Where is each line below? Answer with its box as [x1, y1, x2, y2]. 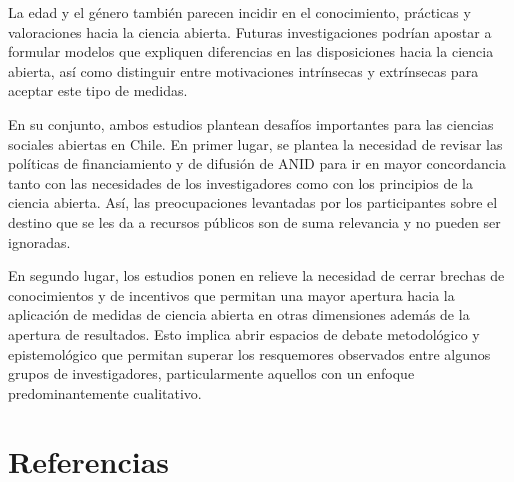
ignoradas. [8, 231, 71, 252]
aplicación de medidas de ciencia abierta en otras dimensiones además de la [8, 304, 470, 325]
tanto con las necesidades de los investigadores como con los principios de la [8, 172, 473, 193]
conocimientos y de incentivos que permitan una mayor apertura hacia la [8, 284, 455, 305]
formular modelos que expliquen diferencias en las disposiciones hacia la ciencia [8, 41, 494, 62]
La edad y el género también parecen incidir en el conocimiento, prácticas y [8, 2, 471, 22]
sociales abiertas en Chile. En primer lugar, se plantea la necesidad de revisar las [8, 133, 503, 154]
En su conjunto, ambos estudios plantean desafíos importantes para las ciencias [8, 113, 494, 134]
